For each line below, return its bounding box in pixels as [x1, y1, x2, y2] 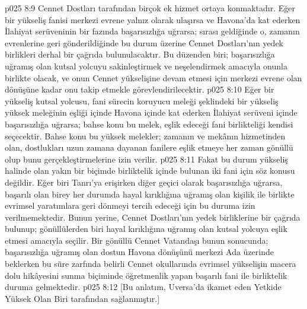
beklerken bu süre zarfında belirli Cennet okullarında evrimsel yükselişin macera [5, 257, 296, 270]
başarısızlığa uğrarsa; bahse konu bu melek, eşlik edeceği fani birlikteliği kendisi [5, 117, 293, 130]
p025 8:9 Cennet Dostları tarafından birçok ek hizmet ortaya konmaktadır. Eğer [5, 2, 295, 14]
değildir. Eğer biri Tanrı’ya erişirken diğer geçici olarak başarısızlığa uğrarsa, [5, 176, 283, 188]
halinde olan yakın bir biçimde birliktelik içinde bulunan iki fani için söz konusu [5, 164, 295, 177]
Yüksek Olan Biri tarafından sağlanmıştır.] [5, 292, 160, 304]
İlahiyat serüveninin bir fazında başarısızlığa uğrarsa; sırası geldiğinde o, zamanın [5, 25, 300, 37]
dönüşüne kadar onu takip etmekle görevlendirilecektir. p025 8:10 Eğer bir [5, 83, 274, 95]
